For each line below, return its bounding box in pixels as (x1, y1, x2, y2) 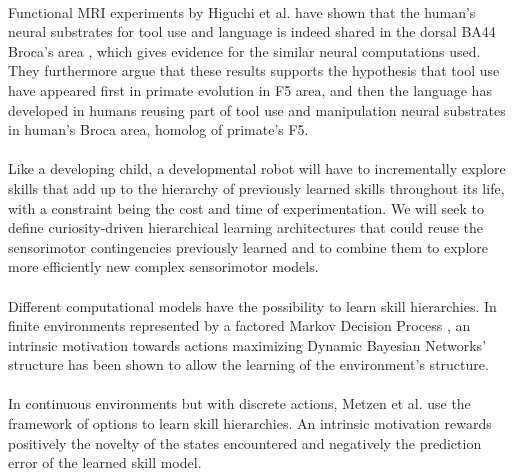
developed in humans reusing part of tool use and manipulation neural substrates (8, 99, 506, 120)
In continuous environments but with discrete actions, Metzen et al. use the (8, 393, 471, 414)
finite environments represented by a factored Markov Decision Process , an (8, 315, 471, 336)
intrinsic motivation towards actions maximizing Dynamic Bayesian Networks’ (8, 334, 487, 355)
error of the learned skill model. (8, 452, 202, 473)
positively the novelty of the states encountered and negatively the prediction (8, 432, 482, 453)
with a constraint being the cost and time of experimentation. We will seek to (8, 197, 484, 218)
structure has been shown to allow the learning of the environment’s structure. (8, 354, 489, 375)
